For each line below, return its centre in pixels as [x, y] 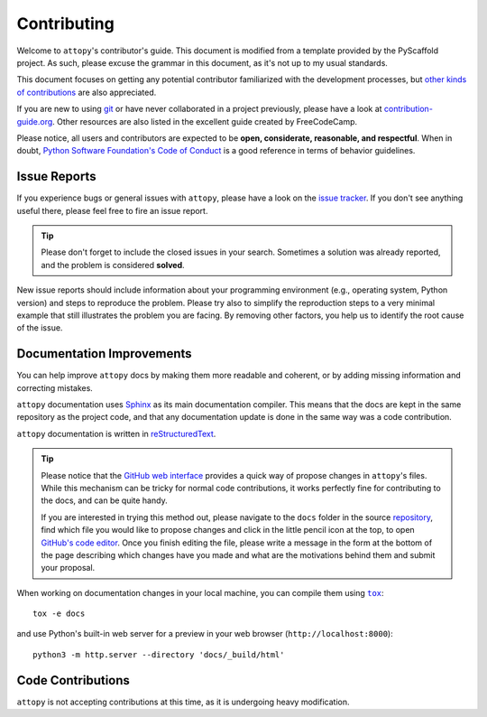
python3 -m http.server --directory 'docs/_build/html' [159, 654]
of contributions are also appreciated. [87, 92]
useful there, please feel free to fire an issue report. [112, 210]
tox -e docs [59, 614]
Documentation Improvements [105, 354]
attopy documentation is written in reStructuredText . [116, 433]
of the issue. [40, 328]
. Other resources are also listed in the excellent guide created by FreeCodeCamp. [205, 121]
